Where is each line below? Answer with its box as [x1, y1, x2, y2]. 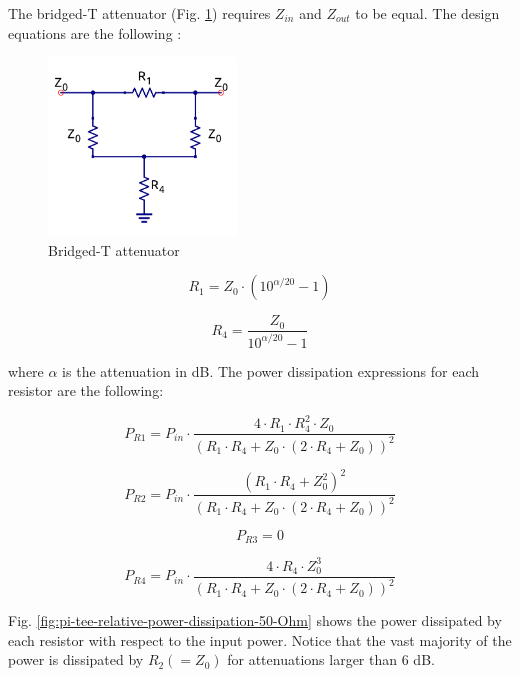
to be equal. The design [355, 3, 500, 23]
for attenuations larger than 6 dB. [227, 649, 435, 670]
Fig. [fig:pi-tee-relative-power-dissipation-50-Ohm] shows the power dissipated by [8, 610, 502, 631]
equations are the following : [8, 22, 182, 43]
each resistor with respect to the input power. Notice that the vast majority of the [8, 629, 512, 650]
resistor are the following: [8, 380, 164, 401]
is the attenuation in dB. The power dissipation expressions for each [62, 360, 479, 381]
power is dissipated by [8, 649, 144, 670]
